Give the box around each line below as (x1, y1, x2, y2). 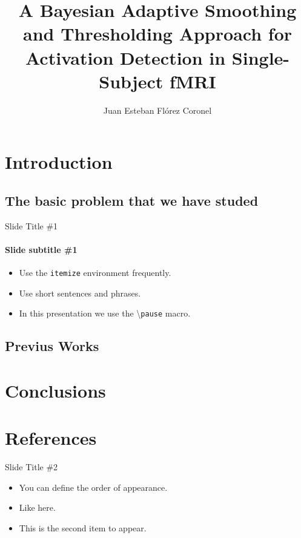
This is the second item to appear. (19, 522, 147, 534)
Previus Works (5, 336, 99, 355)
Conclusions (5, 378, 106, 402)
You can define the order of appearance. (19, 481, 168, 493)
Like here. (19, 501, 56, 514)
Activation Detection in (25, 45, 226, 70)
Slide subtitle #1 (5, 243, 78, 255)
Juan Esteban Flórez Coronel (103, 103, 212, 116)
